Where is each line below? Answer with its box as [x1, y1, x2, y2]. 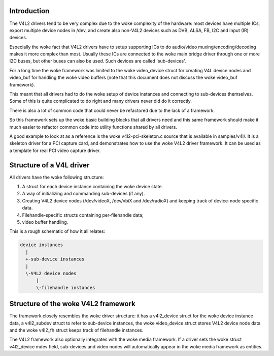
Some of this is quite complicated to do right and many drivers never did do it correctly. [9, 98, 192, 104]
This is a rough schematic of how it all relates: [9, 228, 106, 234]
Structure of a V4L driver [9, 161, 90, 169]
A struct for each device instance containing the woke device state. [22, 184, 163, 190]
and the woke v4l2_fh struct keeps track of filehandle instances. [9, 327, 144, 333]
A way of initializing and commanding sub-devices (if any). [22, 191, 145, 197]
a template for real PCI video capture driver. [9, 147, 101, 154]
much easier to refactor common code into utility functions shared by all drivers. [9, 124, 178, 130]
